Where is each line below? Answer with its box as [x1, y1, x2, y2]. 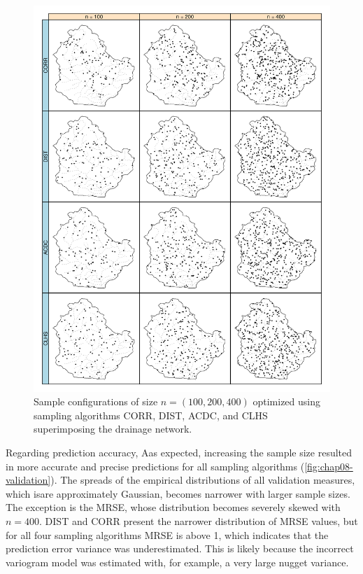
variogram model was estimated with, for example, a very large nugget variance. [6, 554, 349, 569]
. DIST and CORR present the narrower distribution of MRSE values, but [39, 514, 358, 528]
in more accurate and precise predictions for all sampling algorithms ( [6, 458, 305, 473]
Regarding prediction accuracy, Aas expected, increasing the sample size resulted [6, 445, 353, 460]
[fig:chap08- [304, 458, 353, 473]
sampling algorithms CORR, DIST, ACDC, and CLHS [34, 407, 268, 422]
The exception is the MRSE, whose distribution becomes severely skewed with [6, 500, 341, 514]
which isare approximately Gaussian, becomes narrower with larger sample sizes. [6, 486, 350, 500]
